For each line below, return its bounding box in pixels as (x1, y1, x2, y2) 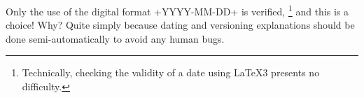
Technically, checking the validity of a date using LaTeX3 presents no (22, 65, 320, 80)
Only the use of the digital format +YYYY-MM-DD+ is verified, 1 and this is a (6, 2, 349, 18)
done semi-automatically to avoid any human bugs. (6, 31, 225, 45)
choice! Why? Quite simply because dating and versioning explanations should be (6, 17, 355, 32)
